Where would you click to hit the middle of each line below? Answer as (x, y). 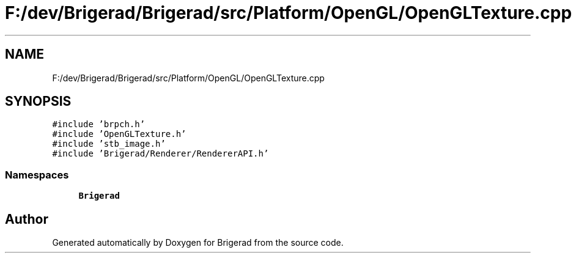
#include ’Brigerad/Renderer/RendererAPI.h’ (161, 154)
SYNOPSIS (38, 101)
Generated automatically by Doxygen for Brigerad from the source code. (198, 243)
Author (27, 219)
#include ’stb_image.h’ (109, 144)
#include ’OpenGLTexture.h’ (119, 134)
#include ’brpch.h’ (99, 124)
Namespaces (37, 175)
